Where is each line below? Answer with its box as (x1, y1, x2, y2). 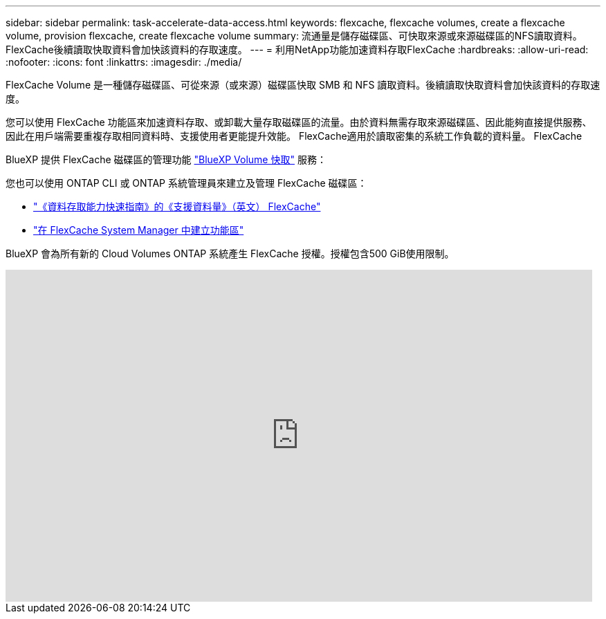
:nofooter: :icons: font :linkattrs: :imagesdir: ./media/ (6, 56, 242, 68)
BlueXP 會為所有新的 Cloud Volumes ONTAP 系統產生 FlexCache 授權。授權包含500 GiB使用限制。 (6, 248, 454, 259)
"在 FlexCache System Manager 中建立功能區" (33, 224, 244, 236)
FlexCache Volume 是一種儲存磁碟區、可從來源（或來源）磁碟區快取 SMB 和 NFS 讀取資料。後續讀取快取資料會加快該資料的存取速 (6, 79, 600, 91)
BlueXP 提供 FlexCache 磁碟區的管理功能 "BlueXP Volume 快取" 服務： (6, 154, 327, 165)
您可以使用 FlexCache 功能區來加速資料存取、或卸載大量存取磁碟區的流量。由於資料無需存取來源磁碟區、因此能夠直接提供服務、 (6, 116, 592, 128)
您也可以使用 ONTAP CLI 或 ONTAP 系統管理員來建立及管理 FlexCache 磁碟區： (6, 177, 367, 189)
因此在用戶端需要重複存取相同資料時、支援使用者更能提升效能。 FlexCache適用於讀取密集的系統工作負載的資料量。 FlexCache (6, 130, 582, 142)
